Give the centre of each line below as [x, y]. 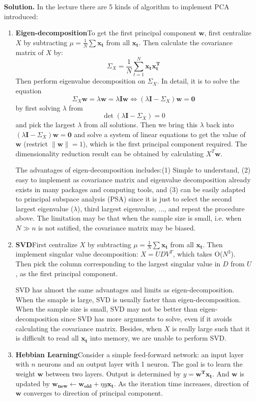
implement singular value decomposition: [77, 254]
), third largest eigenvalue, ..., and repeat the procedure [161, 208]
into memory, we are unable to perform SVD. [158, 338]
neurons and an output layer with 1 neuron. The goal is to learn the [140, 364]
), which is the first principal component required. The [165, 144]
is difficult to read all [47, 338]
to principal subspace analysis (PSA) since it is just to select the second [124, 199]
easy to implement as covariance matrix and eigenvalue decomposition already [133, 180]
